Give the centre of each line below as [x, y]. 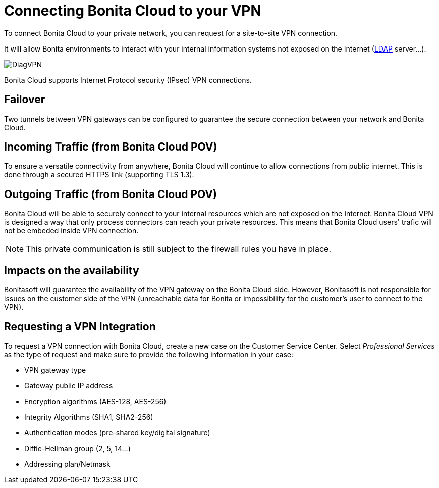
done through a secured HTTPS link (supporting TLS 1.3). [99, 175]
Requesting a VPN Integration [80, 326]
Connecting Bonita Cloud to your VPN [133, 11]
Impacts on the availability [72, 270]
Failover [25, 100]
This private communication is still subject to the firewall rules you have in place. [178, 249]
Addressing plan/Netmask [67, 464]
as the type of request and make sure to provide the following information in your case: [149, 354]
